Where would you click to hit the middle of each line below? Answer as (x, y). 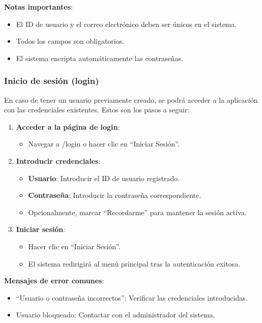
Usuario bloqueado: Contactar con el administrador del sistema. (115, 315)
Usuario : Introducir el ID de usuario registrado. (104, 178)
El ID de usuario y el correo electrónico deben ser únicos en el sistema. (126, 24)
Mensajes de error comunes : (54, 281)
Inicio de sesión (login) (52, 81)
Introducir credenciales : (58, 160)
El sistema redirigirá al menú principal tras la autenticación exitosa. (134, 263)
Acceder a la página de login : (68, 126)
